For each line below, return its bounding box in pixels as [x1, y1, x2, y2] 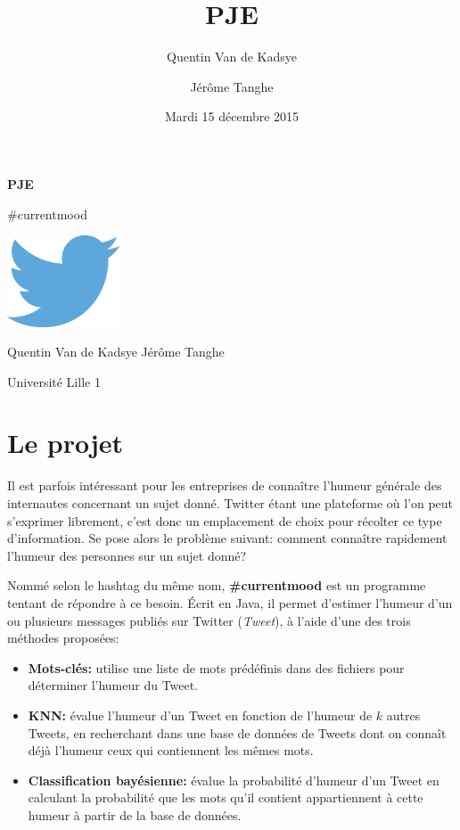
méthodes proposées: [7, 629, 119, 647]
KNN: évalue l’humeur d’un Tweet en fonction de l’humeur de [28, 705, 373, 724]
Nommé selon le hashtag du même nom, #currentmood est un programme [7, 576, 426, 595]
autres [386, 705, 421, 724]
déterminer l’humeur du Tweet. [28, 676, 199, 694]
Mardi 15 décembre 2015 [164, 107, 300, 126]
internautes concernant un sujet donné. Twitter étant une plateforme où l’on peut [7, 494, 454, 513]
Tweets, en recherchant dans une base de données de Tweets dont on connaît [28, 723, 447, 742]
